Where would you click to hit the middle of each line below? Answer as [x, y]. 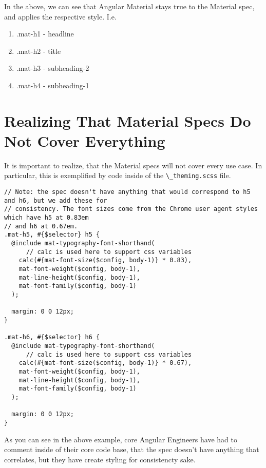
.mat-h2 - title [39, 51]
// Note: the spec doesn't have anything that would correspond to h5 [127, 192]
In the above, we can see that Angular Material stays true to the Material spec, [129, 6]
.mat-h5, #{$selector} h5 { [52, 235]
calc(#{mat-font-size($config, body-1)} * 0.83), [105, 260]
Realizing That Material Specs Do [128, 120]
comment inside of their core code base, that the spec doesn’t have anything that [132, 449]
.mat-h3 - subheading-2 [53, 68]
